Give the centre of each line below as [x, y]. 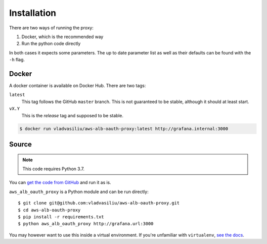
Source [21, 144]
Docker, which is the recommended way [63, 37]
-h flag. [17, 60]
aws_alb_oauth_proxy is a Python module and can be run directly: [79, 192]
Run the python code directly [51, 44]
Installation [33, 13]
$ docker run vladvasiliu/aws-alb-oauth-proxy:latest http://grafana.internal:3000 [124, 128]
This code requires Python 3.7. [53, 169]
